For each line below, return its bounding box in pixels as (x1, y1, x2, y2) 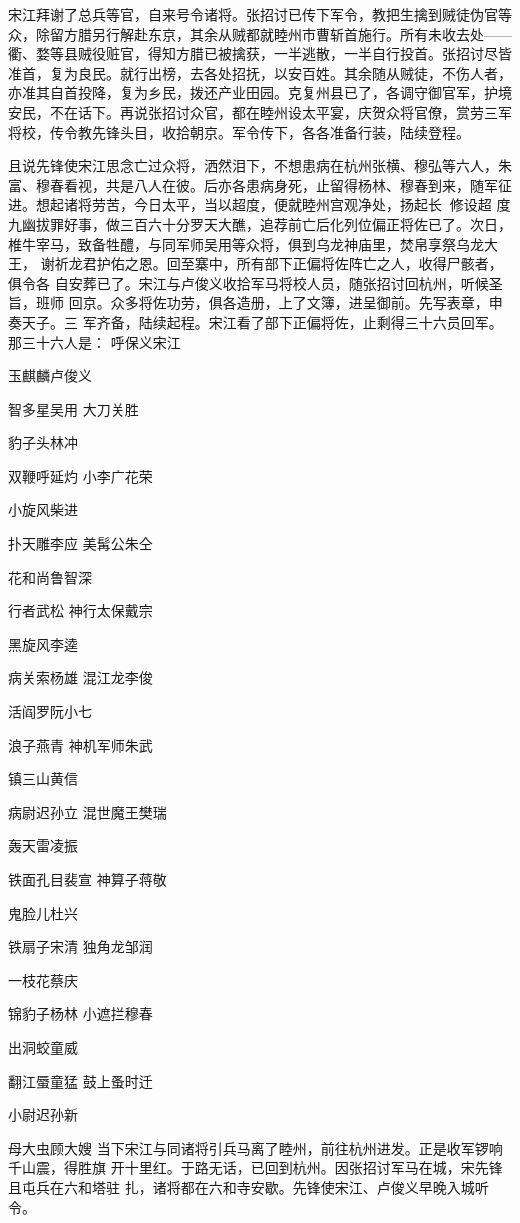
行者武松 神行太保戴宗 (8, 600, 153, 621)
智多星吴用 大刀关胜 (8, 398, 139, 419)
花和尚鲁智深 (8, 566, 92, 587)
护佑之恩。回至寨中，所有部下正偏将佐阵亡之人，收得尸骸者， (96, 253, 503, 274)
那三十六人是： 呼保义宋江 (8, 331, 181, 352)
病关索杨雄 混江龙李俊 (8, 667, 153, 688)
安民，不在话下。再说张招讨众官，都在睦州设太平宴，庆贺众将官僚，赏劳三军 (8, 101, 512, 122)
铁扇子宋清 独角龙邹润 (8, 936, 153, 957)
